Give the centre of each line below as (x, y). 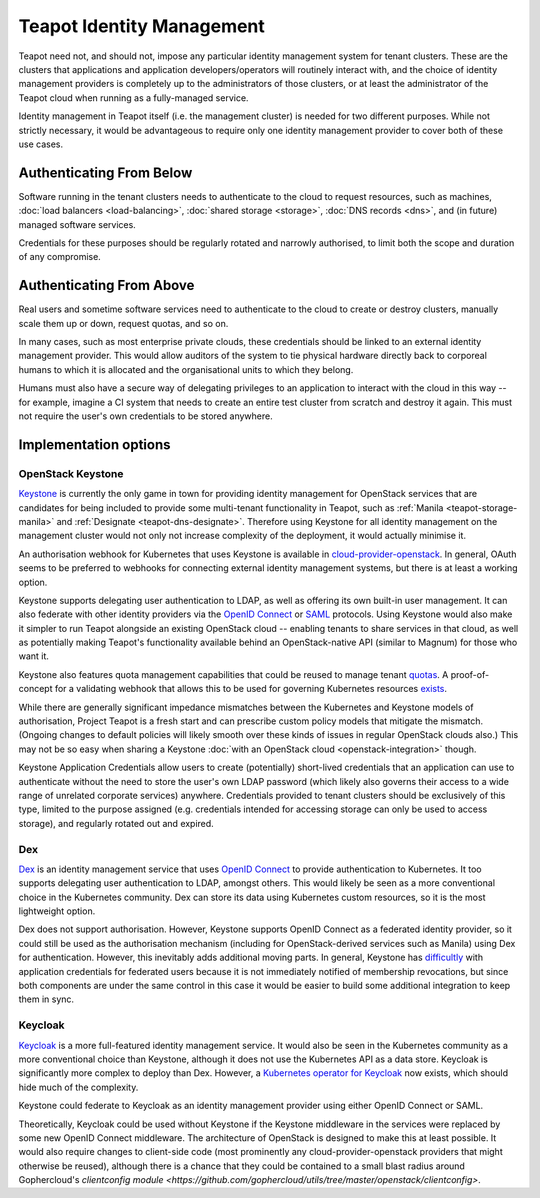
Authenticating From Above (106, 285)
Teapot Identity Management (141, 26)
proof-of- (470, 674)
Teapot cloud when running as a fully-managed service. (133, 97)
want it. (34, 656)
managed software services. (77, 224)
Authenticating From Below (105, 172)
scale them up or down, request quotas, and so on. (123, 323)
